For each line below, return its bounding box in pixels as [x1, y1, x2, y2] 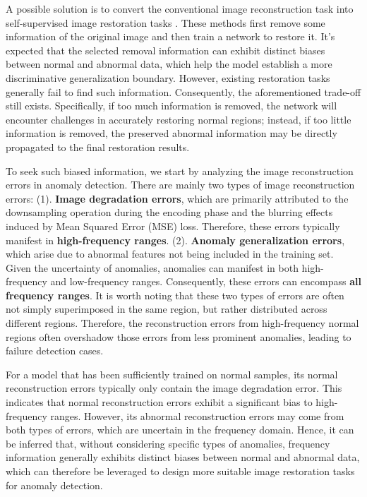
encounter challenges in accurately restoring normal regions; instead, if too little [6, 112, 351, 126]
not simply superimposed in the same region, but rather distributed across [6, 301, 327, 316]
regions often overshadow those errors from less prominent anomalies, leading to [6, 329, 351, 344]
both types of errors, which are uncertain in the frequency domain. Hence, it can [6, 422, 354, 437]
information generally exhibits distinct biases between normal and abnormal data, [6, 450, 360, 465]
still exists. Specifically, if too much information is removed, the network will [6, 98, 337, 113]
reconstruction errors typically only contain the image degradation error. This [6, 381, 342, 395]
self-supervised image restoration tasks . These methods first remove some [6, 15, 325, 30]
